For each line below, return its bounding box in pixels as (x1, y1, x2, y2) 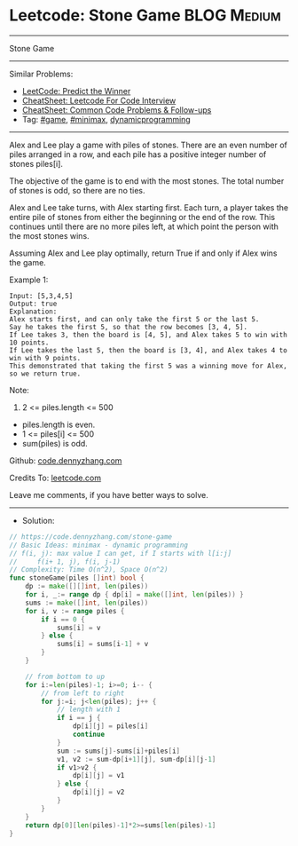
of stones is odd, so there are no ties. (9, 185, 145, 195)
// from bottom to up (25, 672, 105, 681)
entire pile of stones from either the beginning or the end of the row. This (9, 211, 276, 222)
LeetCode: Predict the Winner (21, 85, 131, 96)
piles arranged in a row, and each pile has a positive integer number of (9, 148, 267, 160)
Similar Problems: (9, 68, 74, 79)
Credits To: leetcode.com (9, 472, 102, 483)
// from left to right (41, 689, 125, 698)
